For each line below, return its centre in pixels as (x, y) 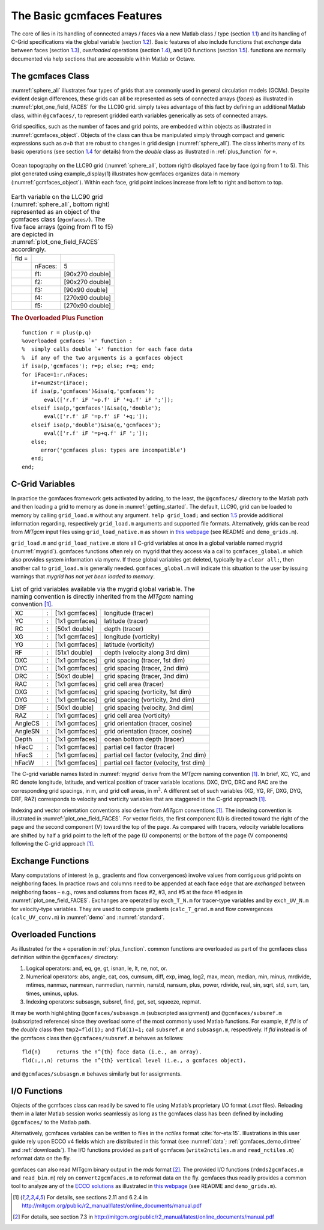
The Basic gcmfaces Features (87, 16)
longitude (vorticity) (132, 637)
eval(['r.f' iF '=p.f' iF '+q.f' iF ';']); (109, 400)
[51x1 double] (74, 653)
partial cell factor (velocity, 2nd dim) (155, 755)
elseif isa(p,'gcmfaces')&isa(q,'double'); (96, 408)
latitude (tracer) (126, 621)
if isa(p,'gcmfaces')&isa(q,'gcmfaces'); (93, 391)
